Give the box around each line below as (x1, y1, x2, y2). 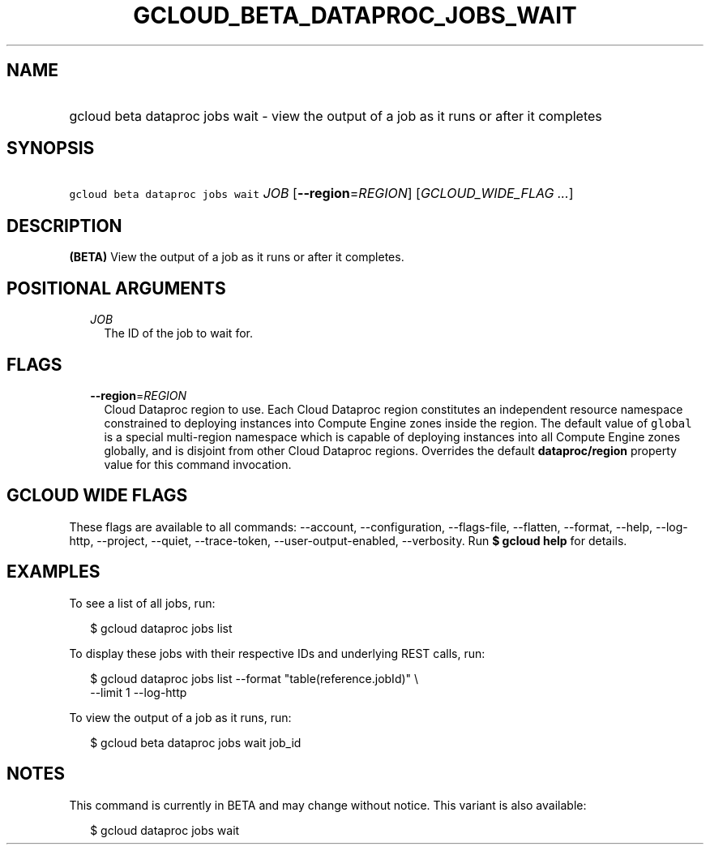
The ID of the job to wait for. (104, 326, 253, 341)
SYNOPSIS (6, 138, 95, 159)
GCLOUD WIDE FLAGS (6, 485, 188, 506)
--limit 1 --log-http (90, 685, 187, 699)
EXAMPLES (6, 561, 101, 582)
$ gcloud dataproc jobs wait (90, 823, 240, 837)
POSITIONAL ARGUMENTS (6, 277, 226, 299)
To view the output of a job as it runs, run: (69, 710, 292, 724)
